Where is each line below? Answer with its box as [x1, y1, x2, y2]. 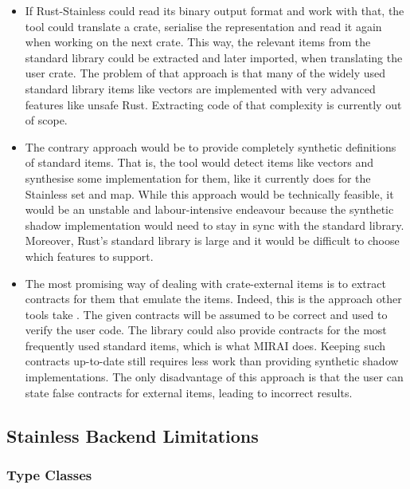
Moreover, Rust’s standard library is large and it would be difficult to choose [25, 232, 400, 249]
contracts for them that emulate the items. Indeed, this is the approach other [25, 290, 402, 307]
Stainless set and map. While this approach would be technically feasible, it [25, 185, 394, 202]
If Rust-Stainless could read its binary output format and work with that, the [25, 2, 404, 18]
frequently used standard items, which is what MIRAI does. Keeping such [25, 337, 386, 353]
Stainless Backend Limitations [6, 423, 259, 448]
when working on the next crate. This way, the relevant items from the [25, 34, 371, 50]
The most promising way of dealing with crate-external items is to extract [25, 274, 386, 291]
